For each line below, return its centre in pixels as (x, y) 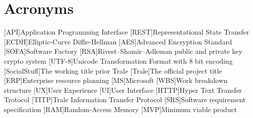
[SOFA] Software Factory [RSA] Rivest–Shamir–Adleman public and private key (123, 51)
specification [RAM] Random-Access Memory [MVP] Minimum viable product (121, 109)
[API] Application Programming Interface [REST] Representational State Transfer (126, 32)
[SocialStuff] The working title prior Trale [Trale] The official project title (113, 70)
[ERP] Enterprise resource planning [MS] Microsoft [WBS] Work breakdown (116, 80)
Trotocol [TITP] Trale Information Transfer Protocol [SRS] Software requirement (125, 99)
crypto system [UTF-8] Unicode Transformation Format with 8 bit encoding (118, 60)
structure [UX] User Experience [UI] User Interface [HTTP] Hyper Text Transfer (123, 90)
